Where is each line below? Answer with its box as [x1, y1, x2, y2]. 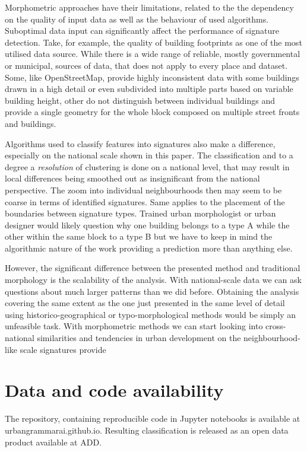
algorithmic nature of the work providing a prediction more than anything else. [5, 241, 293, 254]
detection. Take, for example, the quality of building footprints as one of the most [5, 36, 302, 48]
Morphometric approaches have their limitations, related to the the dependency [5, 1, 294, 13]
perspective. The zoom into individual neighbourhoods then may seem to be [5, 183, 282, 196]
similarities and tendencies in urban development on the [37, 332, 241, 344]
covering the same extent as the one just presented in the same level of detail [5, 297, 285, 309]
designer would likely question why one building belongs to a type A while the [5, 218, 290, 231]
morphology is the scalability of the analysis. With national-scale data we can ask [5, 273, 302, 286]
